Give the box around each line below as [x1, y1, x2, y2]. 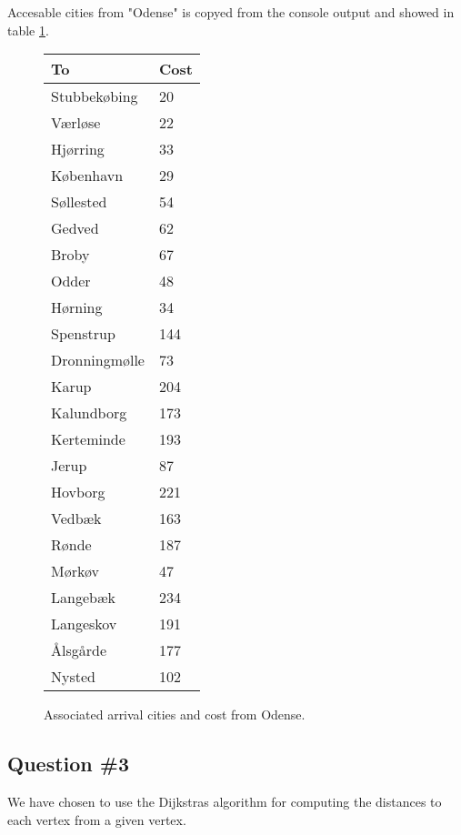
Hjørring [51, 138, 105, 160]
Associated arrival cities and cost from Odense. [44, 705, 306, 724]
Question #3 [7, 749, 129, 778]
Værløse [51, 112, 101, 134]
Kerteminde [51, 428, 125, 450]
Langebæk [51, 587, 115, 609]
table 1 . [7, 20, 49, 39]
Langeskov [51, 613, 117, 635]
